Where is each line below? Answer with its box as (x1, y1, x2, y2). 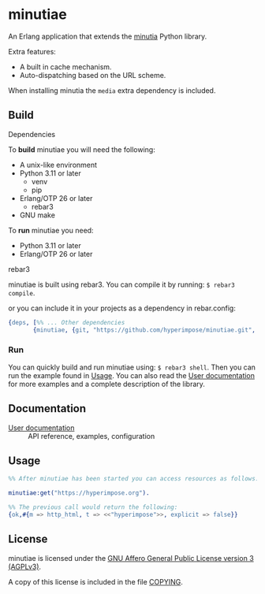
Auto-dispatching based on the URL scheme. (19, 70, 166, 80)
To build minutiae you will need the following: (8, 144, 155, 154)
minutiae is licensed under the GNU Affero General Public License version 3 (8, 553, 254, 562)
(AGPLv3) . (8, 562, 42, 571)
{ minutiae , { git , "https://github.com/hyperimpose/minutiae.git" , (32, 325, 256, 334)
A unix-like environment (19, 160, 97, 169)
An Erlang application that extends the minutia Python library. (8, 32, 207, 41)
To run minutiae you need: (8, 225, 94, 235)
